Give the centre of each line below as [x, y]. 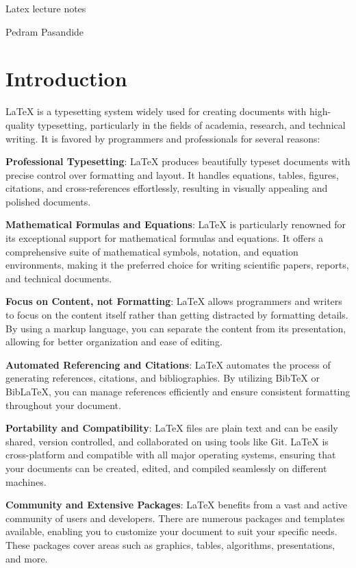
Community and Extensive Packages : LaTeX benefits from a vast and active [177, 505]
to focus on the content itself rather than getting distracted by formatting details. [177, 315]
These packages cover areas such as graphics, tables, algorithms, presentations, [170, 544]
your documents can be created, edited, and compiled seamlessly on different [166, 468]
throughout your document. [63, 405]
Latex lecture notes [46, 8]
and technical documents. [59, 278]
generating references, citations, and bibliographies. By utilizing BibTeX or [163, 378]
